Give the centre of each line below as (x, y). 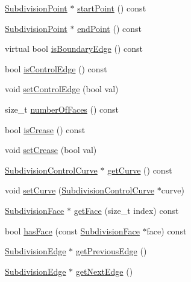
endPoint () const (109, 28)
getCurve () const (140, 170)
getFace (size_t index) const (126, 210)
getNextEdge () (104, 271)
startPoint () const (112, 8)
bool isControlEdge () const (56, 68)
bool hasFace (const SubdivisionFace (72, 230)
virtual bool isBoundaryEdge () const (74, 49)
